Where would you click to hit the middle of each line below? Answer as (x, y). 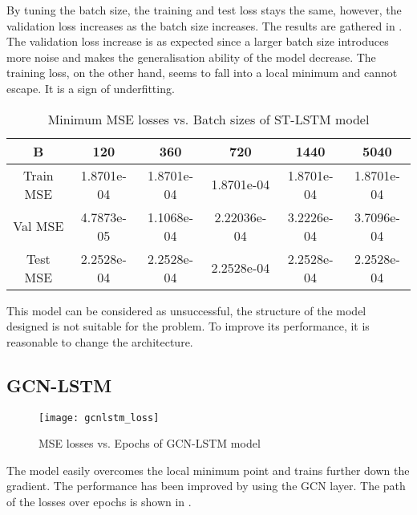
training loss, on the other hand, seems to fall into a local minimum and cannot (202, 73)
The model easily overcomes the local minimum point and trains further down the (208, 470)
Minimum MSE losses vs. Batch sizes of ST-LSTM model (208, 119)
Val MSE (38, 226)
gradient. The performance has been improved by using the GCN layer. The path (206, 486)
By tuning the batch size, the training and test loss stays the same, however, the (204, 10)
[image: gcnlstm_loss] (99, 418)
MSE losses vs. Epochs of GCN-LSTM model (150, 443)
